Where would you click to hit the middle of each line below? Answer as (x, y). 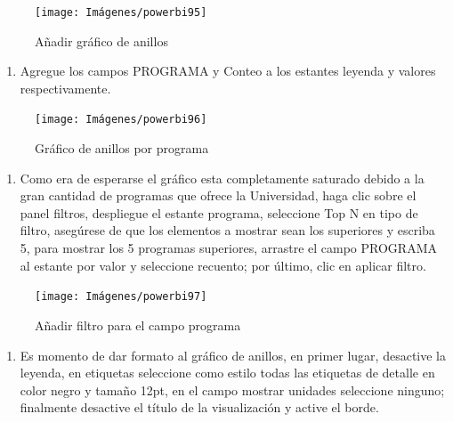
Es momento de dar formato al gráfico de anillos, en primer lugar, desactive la (233, 355)
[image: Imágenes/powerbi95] (121, 12)
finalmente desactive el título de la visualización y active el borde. (199, 407)
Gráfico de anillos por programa (122, 148)
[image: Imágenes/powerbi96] (121, 120)
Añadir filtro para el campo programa (138, 325)
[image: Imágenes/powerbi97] (121, 297)
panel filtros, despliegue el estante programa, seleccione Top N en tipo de (219, 212)
